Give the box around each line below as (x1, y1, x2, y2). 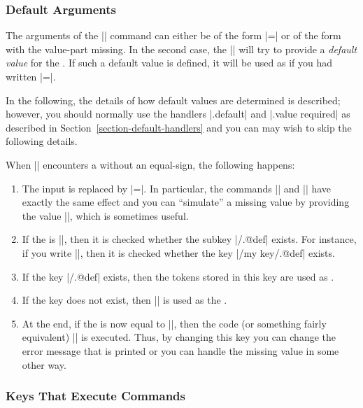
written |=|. (6, 69, 56, 83)
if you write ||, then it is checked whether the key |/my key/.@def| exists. (22, 245, 335, 260)
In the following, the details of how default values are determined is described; (6, 92, 341, 107)
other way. (22, 357, 66, 372)
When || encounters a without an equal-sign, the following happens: (6, 157, 295, 171)
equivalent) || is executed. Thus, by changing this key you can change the (22, 330, 336, 344)
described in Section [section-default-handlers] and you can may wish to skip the (6, 120, 352, 134)
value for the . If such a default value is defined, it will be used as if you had (6, 55, 333, 70)
